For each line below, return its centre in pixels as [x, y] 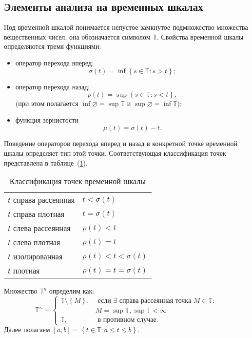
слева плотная [37, 242]
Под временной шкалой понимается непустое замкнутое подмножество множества [126, 27]
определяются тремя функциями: [53, 46]
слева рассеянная [42, 228]
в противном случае [127, 320]
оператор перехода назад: [53, 86]
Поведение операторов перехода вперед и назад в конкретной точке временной [121, 143]
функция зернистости [47, 119]
